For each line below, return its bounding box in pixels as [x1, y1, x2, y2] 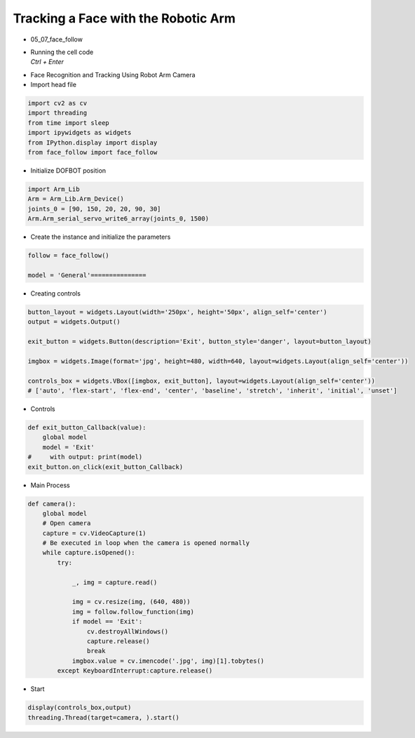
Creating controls [30, 289, 81, 298]
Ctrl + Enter [30, 58, 64, 66]
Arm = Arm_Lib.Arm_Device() [27, 195, 124, 203]
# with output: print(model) [27, 453, 143, 461]
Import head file [30, 81, 77, 89]
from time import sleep [27, 119, 110, 126]
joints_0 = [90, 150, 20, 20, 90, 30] [27, 204, 161, 213]
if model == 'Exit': [72, 618, 143, 626]
